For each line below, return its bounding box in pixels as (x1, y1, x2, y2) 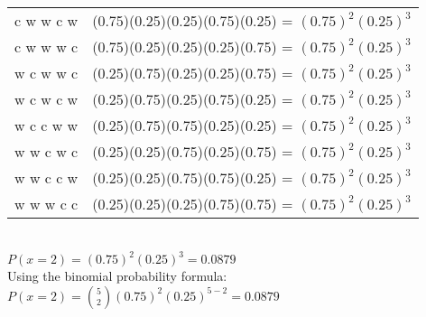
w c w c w (14, 89, 79, 109)
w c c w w (14, 115, 79, 135)
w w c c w (14, 167, 79, 188)
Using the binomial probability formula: (7, 266, 227, 285)
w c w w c (14, 62, 79, 83)
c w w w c (14, 36, 79, 57)
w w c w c (14, 141, 79, 162)
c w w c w (14, 10, 79, 31)
